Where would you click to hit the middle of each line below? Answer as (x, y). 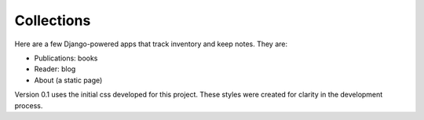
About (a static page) (68, 80)
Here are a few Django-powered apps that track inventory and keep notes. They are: (151, 44)
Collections (53, 20)
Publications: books (66, 58)
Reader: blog (55, 69)
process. (29, 105)
